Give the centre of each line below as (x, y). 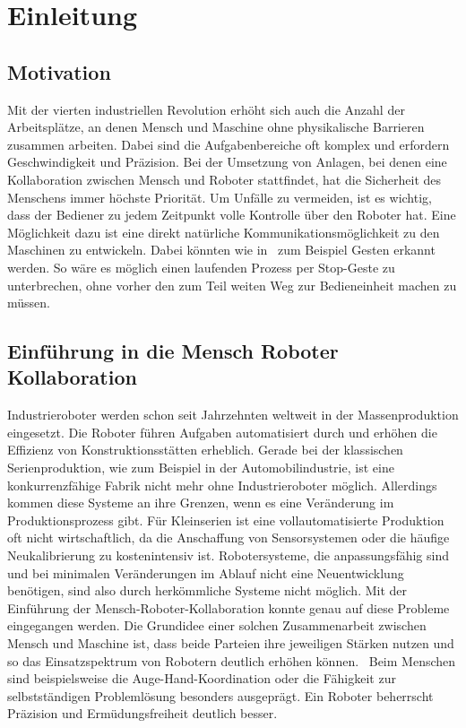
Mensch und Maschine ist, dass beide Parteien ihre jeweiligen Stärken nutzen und (231, 643)
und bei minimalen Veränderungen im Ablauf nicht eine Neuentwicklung (206, 572)
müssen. (29, 303)
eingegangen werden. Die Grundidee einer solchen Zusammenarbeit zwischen (217, 625)
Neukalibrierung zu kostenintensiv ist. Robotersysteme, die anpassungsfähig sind (228, 555)
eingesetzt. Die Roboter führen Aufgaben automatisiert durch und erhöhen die (222, 432)
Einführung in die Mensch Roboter (173, 351)
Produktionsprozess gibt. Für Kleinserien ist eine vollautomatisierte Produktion (226, 520)
